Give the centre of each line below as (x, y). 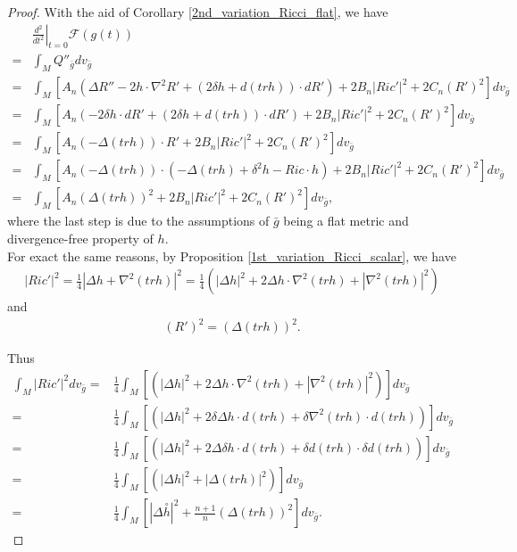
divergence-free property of (80, 238)
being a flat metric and (346, 221)
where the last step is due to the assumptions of (138, 221)
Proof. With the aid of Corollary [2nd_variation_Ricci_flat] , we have (198, 12)
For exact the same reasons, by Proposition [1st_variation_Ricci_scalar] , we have (232, 255)
